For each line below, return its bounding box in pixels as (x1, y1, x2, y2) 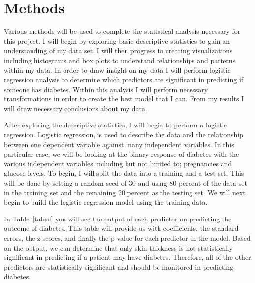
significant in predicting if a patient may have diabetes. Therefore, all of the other (4, 252, 251, 262)
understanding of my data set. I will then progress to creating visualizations (4, 45, 233, 56)
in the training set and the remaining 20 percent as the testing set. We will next (4, 187, 246, 197)
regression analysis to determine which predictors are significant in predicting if (4, 74, 244, 85)
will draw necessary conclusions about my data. (4, 103, 147, 113)
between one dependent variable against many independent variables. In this (4, 139, 234, 149)
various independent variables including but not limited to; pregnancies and (4, 158, 232, 168)
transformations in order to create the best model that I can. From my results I (4, 94, 244, 104)
